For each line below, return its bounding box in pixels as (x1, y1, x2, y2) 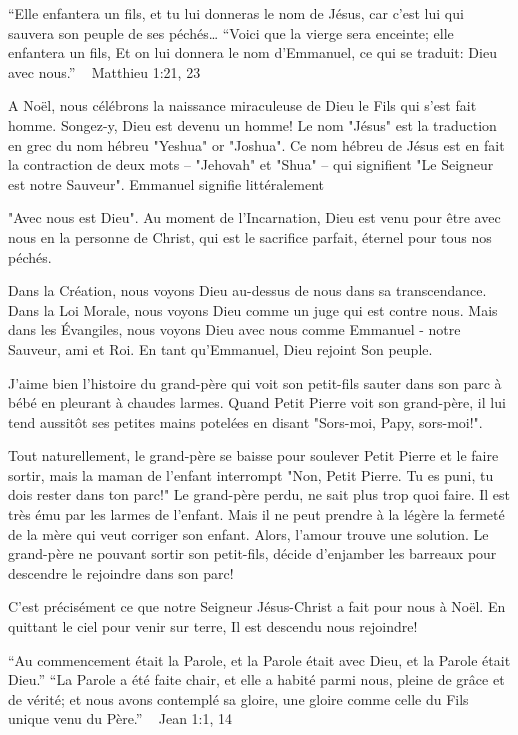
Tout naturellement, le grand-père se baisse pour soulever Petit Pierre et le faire (8, 445, 499, 466)
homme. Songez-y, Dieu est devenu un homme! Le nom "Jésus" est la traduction (8, 114, 497, 135)
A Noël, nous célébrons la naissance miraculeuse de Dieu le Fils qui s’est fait (8, 95, 477, 116)
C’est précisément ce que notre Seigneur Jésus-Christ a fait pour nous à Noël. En (8, 596, 506, 617)
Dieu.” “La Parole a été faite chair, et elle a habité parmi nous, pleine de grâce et (8, 669, 505, 690)
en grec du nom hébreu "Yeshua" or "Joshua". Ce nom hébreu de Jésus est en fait (8, 134, 505, 155)
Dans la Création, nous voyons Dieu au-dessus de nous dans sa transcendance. (8, 280, 487, 301)
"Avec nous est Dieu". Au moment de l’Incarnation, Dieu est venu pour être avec (8, 207, 501, 228)
